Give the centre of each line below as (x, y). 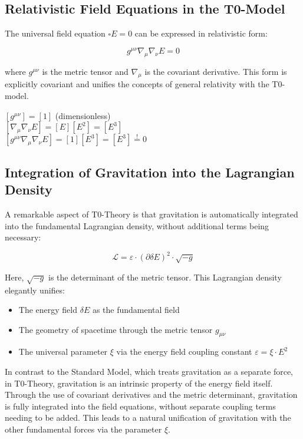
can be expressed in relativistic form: (201, 33)
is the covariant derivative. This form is (216, 71)
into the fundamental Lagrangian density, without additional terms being (137, 225)
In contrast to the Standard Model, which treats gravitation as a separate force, (149, 372)
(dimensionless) (83, 115)
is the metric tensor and (85, 71)
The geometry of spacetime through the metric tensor (116, 329)
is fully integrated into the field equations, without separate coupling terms (140, 406)
